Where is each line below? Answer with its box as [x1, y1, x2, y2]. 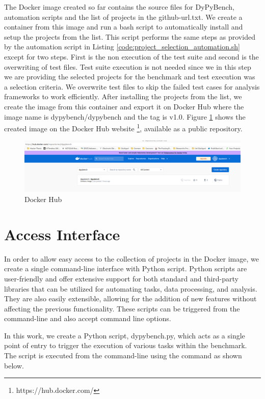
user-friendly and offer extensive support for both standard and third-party [4, 273, 238, 283]
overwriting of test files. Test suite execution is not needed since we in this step [4, 61, 251, 72]
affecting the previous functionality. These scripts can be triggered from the [4, 303, 240, 313]
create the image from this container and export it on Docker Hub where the [4, 101, 244, 111]
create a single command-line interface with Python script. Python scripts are [4, 263, 247, 274]
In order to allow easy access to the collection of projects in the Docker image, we [4, 253, 259, 264]
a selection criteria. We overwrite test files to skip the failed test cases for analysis [4, 81, 260, 92]
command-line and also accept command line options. [4, 313, 171, 324]
